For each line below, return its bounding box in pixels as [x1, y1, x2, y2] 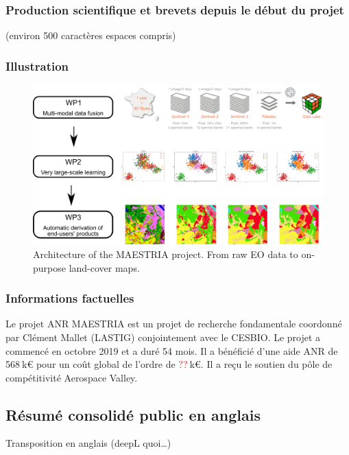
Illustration [5, 57, 69, 74]
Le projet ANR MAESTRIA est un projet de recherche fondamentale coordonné [5, 316, 342, 331]
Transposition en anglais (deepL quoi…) [5, 436, 171, 450]
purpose [33, 260, 66, 275]
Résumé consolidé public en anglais [5, 404, 261, 425]
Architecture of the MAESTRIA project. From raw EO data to [33, 246, 298, 261]
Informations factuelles [5, 290, 134, 307]
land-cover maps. [69, 260, 140, 275]
